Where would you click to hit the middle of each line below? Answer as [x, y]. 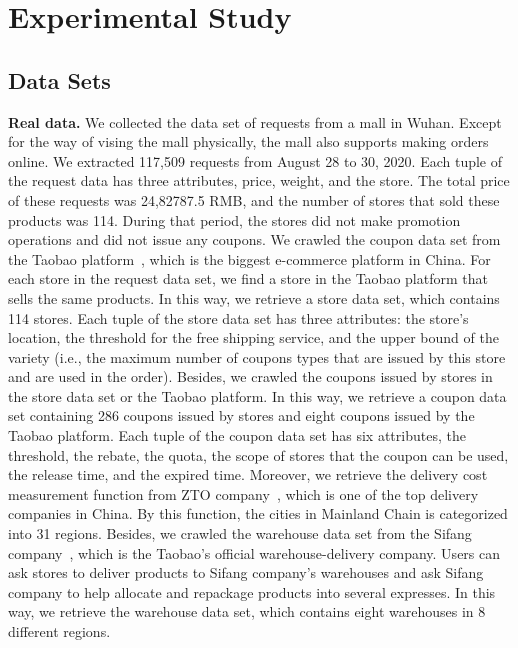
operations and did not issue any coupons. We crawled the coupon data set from [254, 239]
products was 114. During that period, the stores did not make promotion [234, 219]
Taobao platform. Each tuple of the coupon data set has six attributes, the [237, 435]
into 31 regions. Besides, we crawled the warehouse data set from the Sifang [240, 533]
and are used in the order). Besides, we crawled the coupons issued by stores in [250, 376]
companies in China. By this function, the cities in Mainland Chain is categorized [258, 513]
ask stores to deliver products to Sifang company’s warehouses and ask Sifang [246, 572]
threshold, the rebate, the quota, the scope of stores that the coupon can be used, [258, 454]
